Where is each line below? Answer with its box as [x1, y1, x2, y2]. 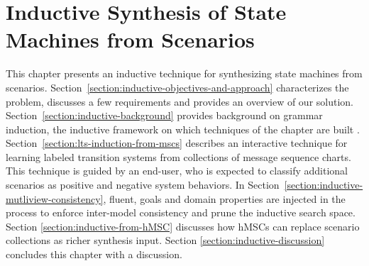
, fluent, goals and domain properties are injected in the [103, 191, 346, 206]
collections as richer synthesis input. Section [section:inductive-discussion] [6, 233, 325, 248]
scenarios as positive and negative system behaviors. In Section [6, 177, 280, 192]
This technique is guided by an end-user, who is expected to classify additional [6, 163, 348, 178]
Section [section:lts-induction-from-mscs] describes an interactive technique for [6, 135, 348, 150]
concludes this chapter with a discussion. [6, 247, 182, 262]
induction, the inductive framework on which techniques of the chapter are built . [6, 121, 360, 136]
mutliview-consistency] [6, 191, 104, 206]
